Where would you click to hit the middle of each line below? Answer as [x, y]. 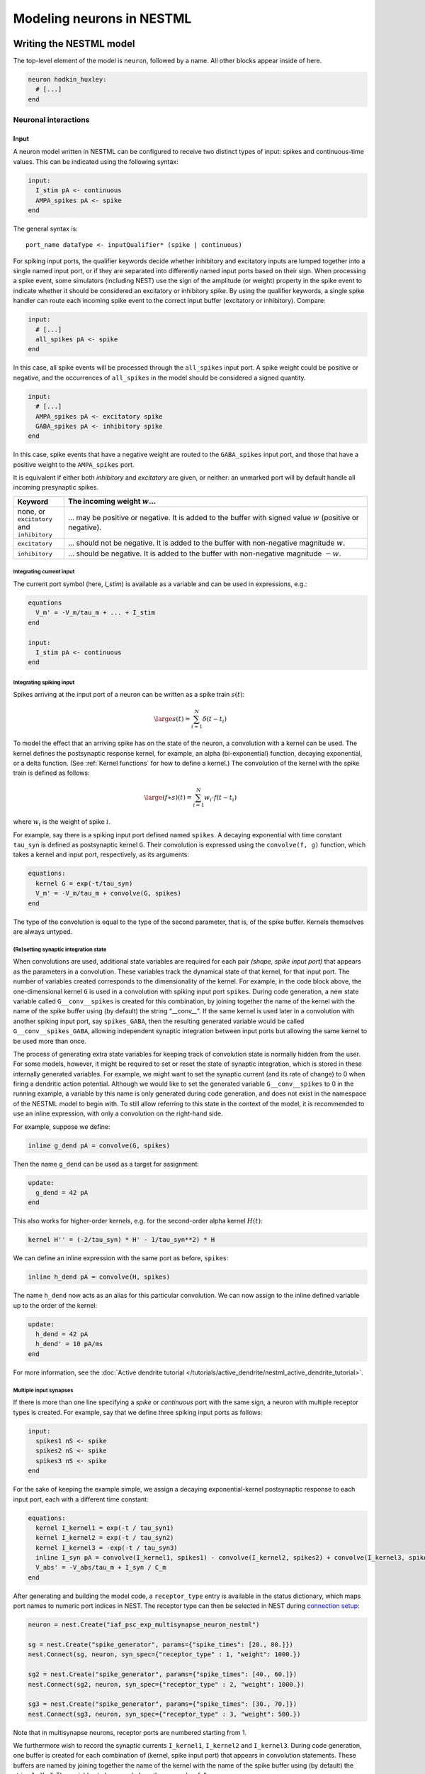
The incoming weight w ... [112, 501]
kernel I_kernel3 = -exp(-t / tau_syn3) [107, 1548]
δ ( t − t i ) [214, 720]
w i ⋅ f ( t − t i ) [221, 798]
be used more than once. [50, 1041]
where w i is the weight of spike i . [62, 823]
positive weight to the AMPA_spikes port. [74, 464]
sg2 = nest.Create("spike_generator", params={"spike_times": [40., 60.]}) [163, 1674]
